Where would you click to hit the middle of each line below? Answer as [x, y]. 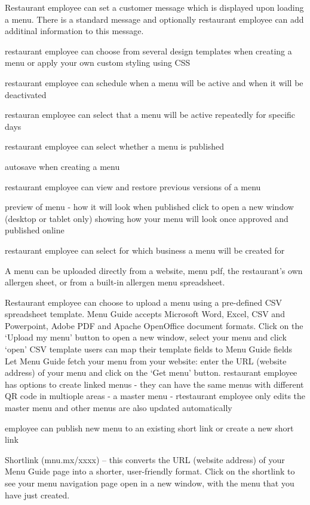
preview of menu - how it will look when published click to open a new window [149, 207]
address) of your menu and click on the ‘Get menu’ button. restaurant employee [151, 372]
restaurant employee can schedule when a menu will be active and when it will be [154, 82]
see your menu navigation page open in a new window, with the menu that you [150, 483]
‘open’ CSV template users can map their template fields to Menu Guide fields [149, 349]
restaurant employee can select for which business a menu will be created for [145, 250]
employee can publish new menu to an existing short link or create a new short [149, 428]
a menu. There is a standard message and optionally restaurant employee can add [154, 19]
